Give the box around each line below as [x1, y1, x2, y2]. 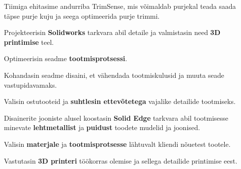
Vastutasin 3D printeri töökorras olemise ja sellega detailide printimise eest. [4, 155, 238, 166]
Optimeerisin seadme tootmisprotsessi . [4, 53, 127, 64]
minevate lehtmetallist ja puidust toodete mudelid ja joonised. [4, 122, 200, 133]
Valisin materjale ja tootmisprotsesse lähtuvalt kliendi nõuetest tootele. [4, 138, 231, 149]
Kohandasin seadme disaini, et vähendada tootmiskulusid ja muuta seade [4, 69, 224, 80]
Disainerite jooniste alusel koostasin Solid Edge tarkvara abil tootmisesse [4, 112, 229, 123]
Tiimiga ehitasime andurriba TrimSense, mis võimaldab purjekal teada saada [4, 1, 236, 11]
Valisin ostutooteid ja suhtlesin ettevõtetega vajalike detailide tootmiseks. [4, 96, 236, 106]
